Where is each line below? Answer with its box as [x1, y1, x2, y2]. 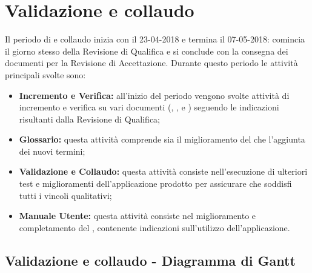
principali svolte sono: [5, 68, 86, 81]
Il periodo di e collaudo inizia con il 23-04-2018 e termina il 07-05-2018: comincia [5, 33, 305, 45]
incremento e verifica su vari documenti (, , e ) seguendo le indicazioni [19, 101, 279, 113]
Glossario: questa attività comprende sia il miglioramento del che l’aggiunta [19, 133, 305, 146]
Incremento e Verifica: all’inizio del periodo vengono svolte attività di [19, 89, 290, 101]
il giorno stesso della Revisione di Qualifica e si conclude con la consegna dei [5, 44, 288, 57]
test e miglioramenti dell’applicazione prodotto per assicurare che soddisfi [19, 177, 292, 190]
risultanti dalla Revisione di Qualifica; [19, 112, 160, 125]
